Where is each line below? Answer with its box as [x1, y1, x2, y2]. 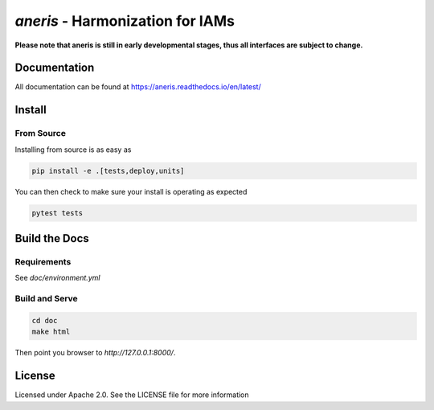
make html [31, 327, 71, 337]
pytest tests [31, 208, 84, 217]
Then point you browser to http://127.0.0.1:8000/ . [14, 348, 176, 358]
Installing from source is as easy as [14, 145, 132, 154]
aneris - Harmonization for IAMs [14, 12, 235, 30]
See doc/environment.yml [14, 273, 100, 283]
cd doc [31, 316, 58, 325]
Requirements [14, 256, 72, 267]
